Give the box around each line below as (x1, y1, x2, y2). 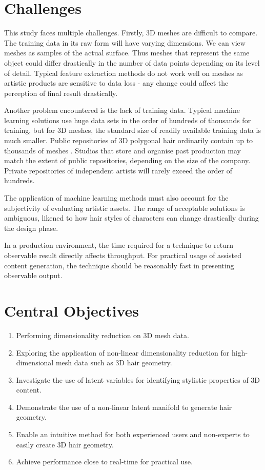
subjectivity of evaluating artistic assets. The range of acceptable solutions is (4, 202, 245, 213)
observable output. (4, 270, 63, 281)
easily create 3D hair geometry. (16, 439, 114, 449)
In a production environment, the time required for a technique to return (4, 240, 234, 250)
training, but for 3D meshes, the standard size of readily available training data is (4, 125, 261, 135)
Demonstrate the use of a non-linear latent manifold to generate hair (16, 401, 232, 412)
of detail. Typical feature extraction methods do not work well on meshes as (4, 67, 243, 78)
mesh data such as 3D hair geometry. (55, 357, 172, 368)
